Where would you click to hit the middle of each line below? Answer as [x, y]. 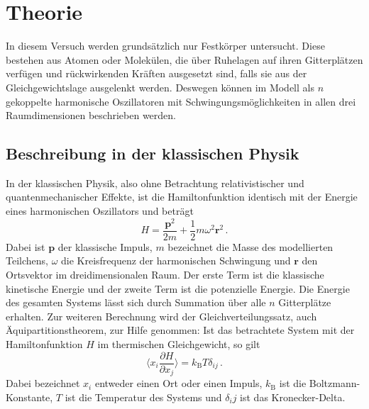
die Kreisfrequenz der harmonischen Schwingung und [176, 260]
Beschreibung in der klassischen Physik [153, 153]
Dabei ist [26, 246]
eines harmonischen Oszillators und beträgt [100, 211]
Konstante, [29, 397]
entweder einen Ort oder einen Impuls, [178, 383]
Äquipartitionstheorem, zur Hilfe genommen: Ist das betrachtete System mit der [180, 330]
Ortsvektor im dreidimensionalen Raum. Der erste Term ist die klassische [165, 274]
